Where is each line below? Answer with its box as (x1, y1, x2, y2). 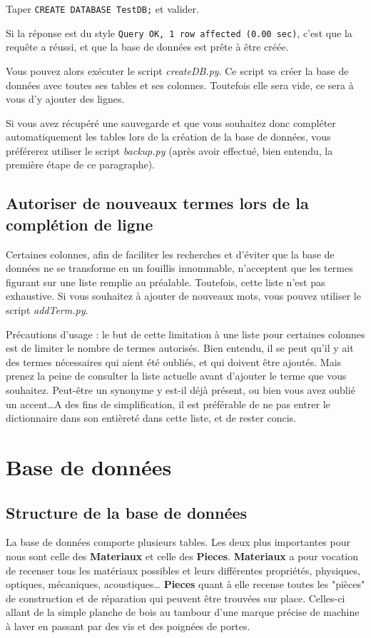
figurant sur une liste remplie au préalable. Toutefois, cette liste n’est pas (6, 274, 325, 289)
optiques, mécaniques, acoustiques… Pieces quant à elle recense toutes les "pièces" (6, 577, 365, 592)
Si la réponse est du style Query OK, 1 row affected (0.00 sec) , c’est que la (6, 25, 352, 40)
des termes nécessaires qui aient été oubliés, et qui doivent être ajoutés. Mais (6, 354, 342, 369)
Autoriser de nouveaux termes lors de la (6, 192, 309, 214)
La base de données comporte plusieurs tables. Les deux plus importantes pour (6, 535, 350, 550)
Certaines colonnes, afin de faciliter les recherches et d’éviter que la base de (6, 246, 335, 261)
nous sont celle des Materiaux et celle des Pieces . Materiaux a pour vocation (6, 548, 359, 563)
